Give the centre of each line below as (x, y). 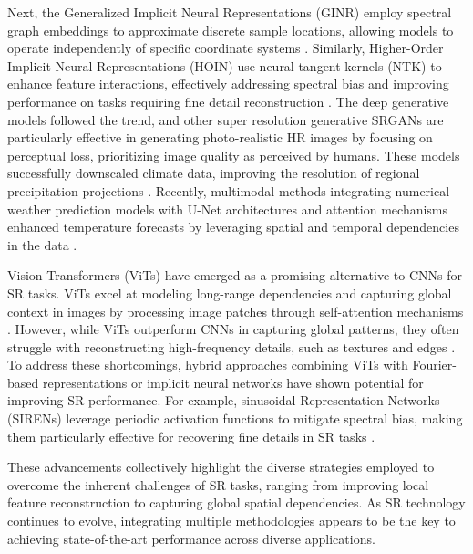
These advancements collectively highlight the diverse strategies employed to (221, 467)
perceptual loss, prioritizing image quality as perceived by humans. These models (234, 155)
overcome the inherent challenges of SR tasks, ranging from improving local (218, 484)
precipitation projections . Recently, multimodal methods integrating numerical (229, 190)
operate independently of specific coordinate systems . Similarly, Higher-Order (226, 48)
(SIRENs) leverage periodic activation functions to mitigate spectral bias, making (235, 418)
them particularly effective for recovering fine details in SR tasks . (191, 436)
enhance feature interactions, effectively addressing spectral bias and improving (228, 84)
